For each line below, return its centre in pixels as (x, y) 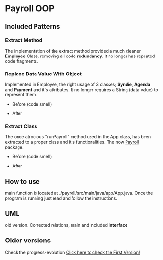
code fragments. (22, 61)
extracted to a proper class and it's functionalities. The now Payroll (72, 142)
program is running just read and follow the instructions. (61, 198)
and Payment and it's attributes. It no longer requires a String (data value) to (81, 90)
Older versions (28, 241)
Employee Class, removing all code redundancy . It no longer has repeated (80, 56)
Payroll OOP (30, 9)
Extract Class (21, 126)
